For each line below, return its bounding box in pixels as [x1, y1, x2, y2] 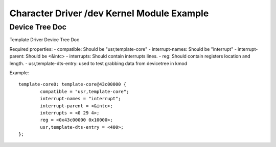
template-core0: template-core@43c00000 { [18, 81, 127, 87]
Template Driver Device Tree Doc [9, 37, 79, 43]
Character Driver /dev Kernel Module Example [9, 8, 209, 19]
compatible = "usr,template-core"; [40, 89, 129, 94]
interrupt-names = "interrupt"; [40, 96, 121, 102]
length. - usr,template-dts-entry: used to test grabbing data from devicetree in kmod [9, 60, 188, 66]
